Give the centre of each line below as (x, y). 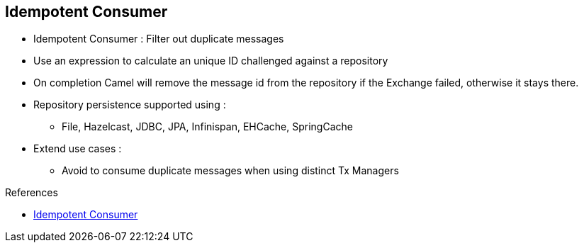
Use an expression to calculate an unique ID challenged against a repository (211, 61)
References (32, 193)
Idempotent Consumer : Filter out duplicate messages (159, 39)
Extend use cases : (78, 149)
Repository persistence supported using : (130, 105)
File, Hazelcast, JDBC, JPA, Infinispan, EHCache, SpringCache (207, 127)
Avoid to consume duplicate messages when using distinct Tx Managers (230, 171)
